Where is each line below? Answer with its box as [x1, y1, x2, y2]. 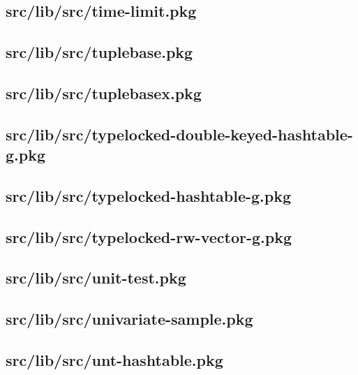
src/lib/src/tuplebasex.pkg [6, 82, 202, 103]
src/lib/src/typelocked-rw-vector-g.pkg [6, 226, 292, 247]
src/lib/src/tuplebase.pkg [6, 41, 193, 63]
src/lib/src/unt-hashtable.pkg [6, 349, 223, 371]
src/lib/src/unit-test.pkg [6, 267, 186, 288]
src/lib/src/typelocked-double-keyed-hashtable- [6, 123, 353, 145]
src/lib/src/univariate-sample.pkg [6, 308, 253, 330]
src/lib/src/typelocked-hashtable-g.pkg [6, 184, 292, 206]
